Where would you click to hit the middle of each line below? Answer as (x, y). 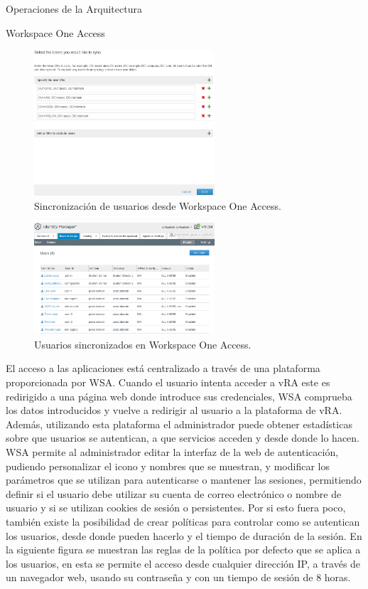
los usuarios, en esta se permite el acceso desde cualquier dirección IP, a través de (183, 563)
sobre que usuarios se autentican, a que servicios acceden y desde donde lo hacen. (183, 438)
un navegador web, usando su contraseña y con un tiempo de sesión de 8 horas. (178, 577)
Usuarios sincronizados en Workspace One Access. (143, 344)
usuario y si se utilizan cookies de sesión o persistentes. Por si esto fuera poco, (176, 508)
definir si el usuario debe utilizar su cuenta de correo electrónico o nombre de (174, 493)
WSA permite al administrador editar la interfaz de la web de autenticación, (172, 452)
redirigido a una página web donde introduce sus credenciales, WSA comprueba (179, 396)
